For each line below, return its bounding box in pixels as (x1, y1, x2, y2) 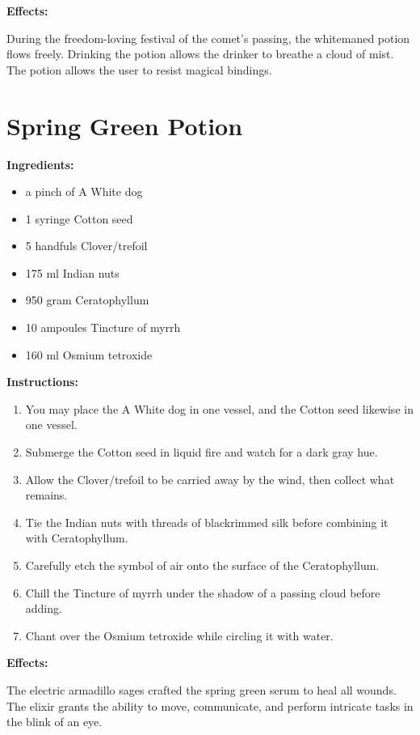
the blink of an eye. (6, 713, 103, 730)
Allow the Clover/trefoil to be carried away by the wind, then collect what (25, 470, 395, 487)
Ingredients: (6, 155, 74, 172)
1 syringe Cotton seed (25, 210, 133, 227)
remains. (25, 486, 68, 503)
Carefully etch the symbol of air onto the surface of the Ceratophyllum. (25, 557, 380, 573)
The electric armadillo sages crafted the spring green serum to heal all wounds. (6, 681, 397, 698)
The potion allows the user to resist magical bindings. (6, 61, 272, 78)
